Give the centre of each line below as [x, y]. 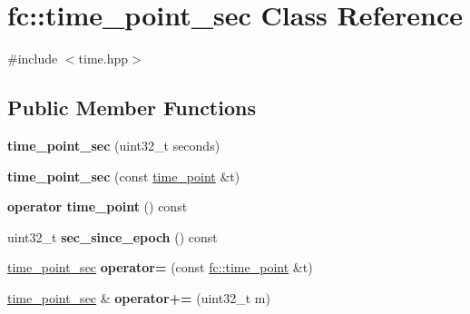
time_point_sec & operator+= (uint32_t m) [139, 297]
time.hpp [103, 59]
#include [33, 59]
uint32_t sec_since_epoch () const [113, 236]
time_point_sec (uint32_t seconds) [114, 145]
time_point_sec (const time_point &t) [124, 176]
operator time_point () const [98, 206]
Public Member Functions [132, 108]
